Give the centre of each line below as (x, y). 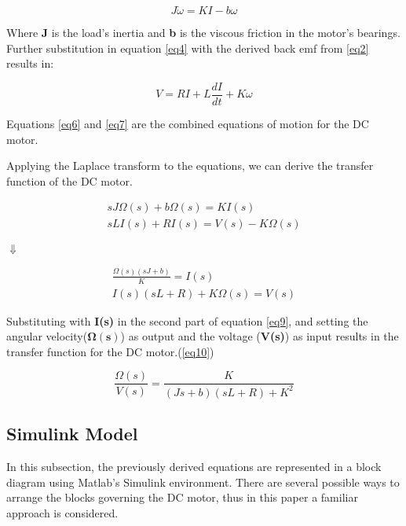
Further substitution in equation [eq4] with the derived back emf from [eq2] (188, 48)
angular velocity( (47, 336)
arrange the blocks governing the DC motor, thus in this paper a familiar (182, 497)
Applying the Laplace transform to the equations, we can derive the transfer (190, 166)
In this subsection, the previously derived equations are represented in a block (194, 467)
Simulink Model (72, 434)
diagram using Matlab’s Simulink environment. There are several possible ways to (203, 482)
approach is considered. (62, 512)
